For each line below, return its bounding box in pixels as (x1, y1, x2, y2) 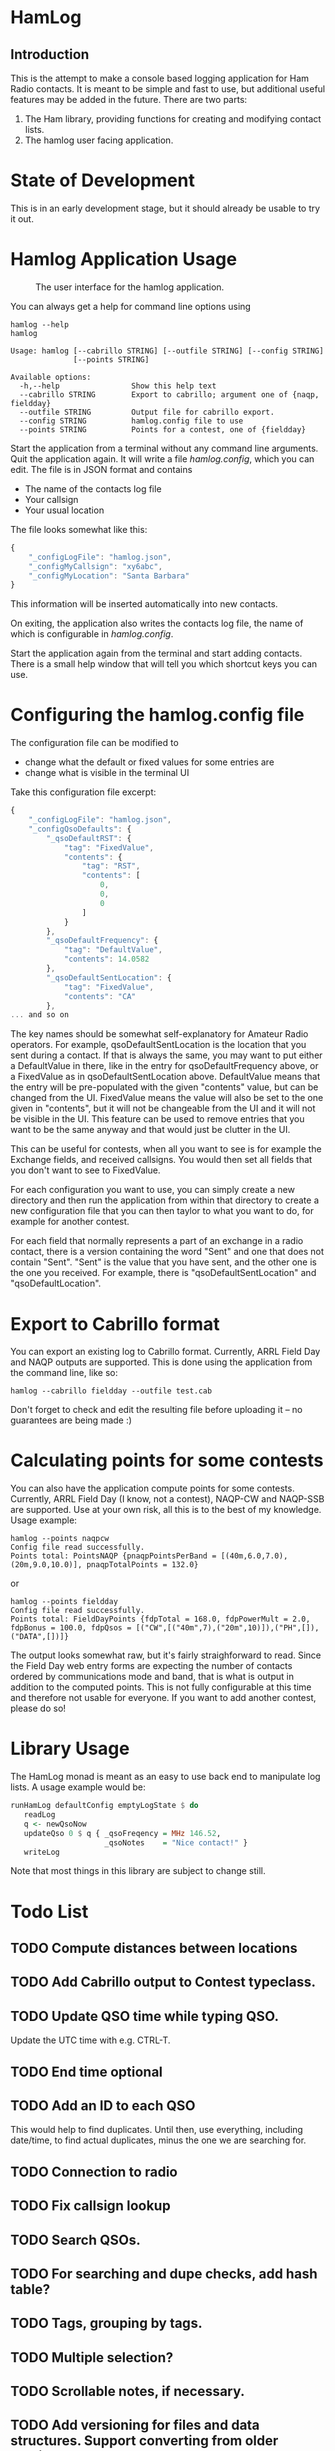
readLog (23, 1810, 56, 1820)
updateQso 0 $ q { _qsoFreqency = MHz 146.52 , (23, 1828, 222, 1838)
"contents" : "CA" (63, 991, 137, 1001)
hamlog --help (10, 319, 70, 330)
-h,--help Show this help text (19, 381, 217, 391)
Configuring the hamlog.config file (10, 704, 305, 726)
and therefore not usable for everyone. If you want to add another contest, (10, 1692, 317, 1704)
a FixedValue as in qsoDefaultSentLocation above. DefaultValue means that (10, 1071, 321, 1083)
